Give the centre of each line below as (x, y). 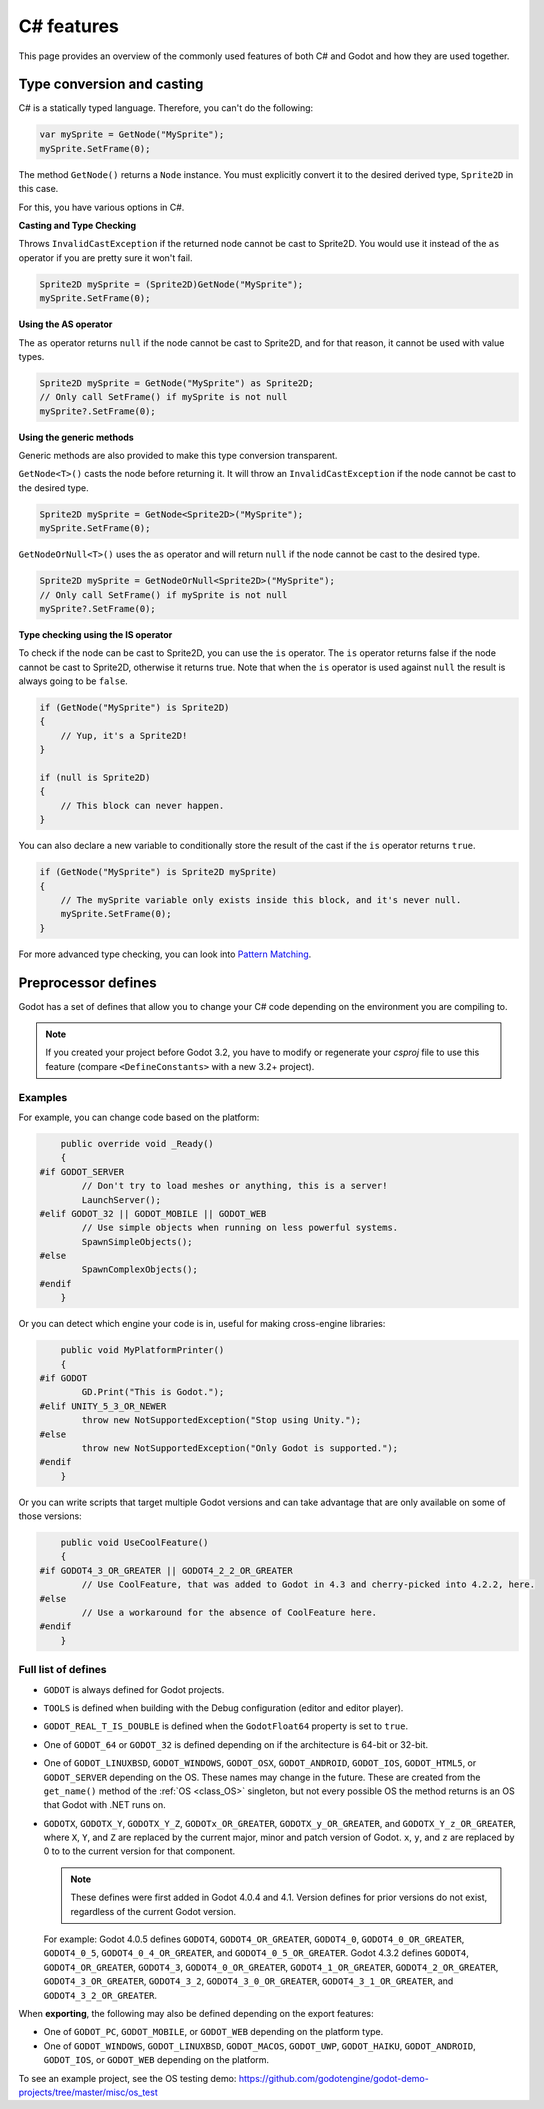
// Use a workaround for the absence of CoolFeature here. (229, 1613)
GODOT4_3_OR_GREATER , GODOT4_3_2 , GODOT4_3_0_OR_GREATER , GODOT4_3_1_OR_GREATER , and (248, 1981)
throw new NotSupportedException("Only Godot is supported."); (240, 1448)
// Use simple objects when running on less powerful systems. (240, 1228)
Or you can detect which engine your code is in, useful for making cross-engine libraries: (202, 1324)
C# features (69, 26)
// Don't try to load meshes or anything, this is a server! (234, 1186)
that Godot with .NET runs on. (105, 1805)
